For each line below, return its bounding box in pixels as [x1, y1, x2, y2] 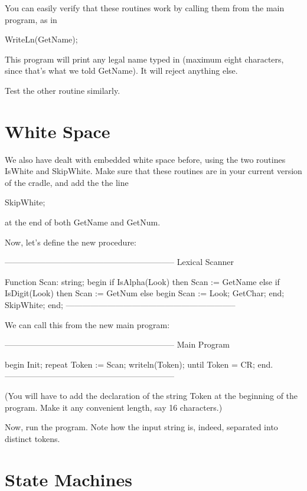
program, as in [5, 13, 57, 25]
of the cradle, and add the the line [5, 176, 129, 188]
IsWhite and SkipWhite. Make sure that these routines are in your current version [5, 165, 302, 177]
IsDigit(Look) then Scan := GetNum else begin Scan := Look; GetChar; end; [5, 287, 285, 299]
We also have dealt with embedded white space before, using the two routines [5, 153, 286, 165]
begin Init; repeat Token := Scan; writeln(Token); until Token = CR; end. [5, 358, 273, 370]
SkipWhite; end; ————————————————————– [5, 299, 236, 311]
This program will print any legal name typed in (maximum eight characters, [5, 53, 284, 65]
